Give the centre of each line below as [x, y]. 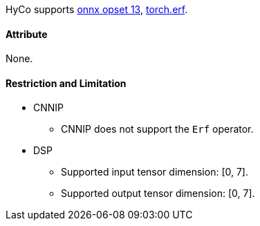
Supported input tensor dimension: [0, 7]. [155, 172]
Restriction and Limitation [66, 83]
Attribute [27, 34]
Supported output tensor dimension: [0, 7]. [158, 194]
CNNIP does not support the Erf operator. [157, 129]
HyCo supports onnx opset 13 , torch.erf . [97, 9]
